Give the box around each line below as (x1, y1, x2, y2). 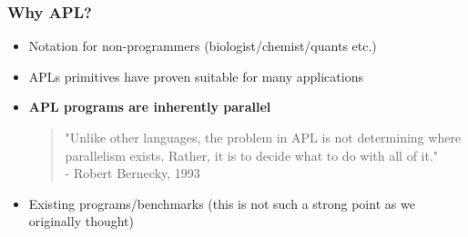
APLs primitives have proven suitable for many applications (28, 66, 363, 85)
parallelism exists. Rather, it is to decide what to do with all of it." (65, 145, 439, 164)
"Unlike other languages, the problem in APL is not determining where (65, 128, 462, 146)
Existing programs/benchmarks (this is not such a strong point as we (28, 193, 415, 212)
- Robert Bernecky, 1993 (65, 163, 200, 183)
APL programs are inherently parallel (28, 97, 271, 116)
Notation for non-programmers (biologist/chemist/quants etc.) (28, 36, 377, 55)
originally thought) (28, 212, 134, 231)
